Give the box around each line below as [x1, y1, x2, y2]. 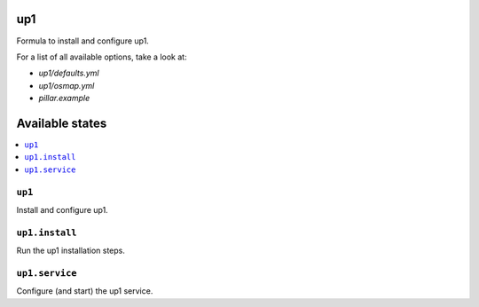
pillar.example [38, 93, 90, 104]
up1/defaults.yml [38, 67, 99, 79]
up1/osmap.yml [38, 80, 95, 91]
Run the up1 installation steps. [16, 245, 126, 256]
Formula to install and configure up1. [16, 35, 150, 46]
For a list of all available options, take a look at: [16, 51, 187, 62]
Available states [16, 115, 107, 130]
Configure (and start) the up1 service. [16, 286, 153, 296]
